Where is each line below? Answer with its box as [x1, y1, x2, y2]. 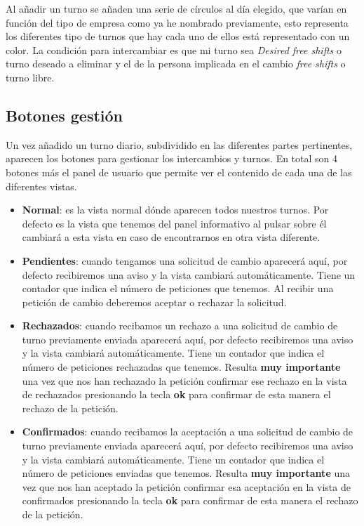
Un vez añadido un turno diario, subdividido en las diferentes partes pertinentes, [6, 137, 353, 152]
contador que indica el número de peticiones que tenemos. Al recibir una [22, 281, 334, 296]
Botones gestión [6, 104, 123, 126]
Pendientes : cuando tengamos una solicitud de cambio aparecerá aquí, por [22, 253, 348, 268]
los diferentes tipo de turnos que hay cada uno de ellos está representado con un [6, 29, 350, 44]
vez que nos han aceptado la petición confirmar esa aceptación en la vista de [22, 479, 351, 494]
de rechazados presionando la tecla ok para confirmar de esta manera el [22, 387, 331, 402]
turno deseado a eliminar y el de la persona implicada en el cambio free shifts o [6, 56, 346, 71]
